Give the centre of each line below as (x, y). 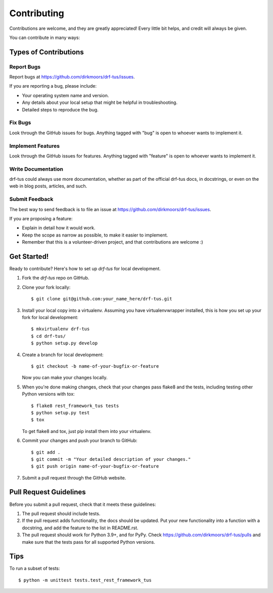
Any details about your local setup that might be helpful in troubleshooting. (100, 103)
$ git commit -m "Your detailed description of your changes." (111, 459)
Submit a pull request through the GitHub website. (74, 478)
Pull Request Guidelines (48, 492)
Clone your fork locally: (46, 287)
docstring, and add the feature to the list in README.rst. (80, 528)
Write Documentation (36, 169)
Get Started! (29, 256)
